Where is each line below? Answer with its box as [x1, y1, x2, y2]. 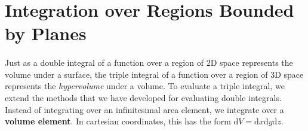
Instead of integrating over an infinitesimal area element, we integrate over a [5, 103, 284, 115]
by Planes [5, 21, 87, 45]
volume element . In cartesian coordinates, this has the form [5, 115, 231, 127]
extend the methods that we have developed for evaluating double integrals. [5, 91, 282, 103]
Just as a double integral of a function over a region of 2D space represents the [5, 56, 293, 69]
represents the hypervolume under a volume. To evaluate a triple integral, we [5, 80, 285, 92]
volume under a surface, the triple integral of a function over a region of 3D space [5, 68, 304, 80]
